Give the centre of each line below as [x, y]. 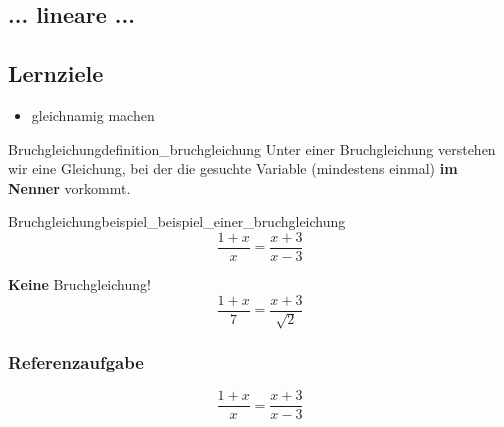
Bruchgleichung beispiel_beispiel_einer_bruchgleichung [177, 221]
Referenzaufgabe [76, 361]
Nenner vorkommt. [69, 187]
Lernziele [56, 73]
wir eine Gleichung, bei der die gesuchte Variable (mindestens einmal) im [233, 168]
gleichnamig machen [93, 114]
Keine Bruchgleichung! [79, 284]
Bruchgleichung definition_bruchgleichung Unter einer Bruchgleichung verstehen [252, 148]
